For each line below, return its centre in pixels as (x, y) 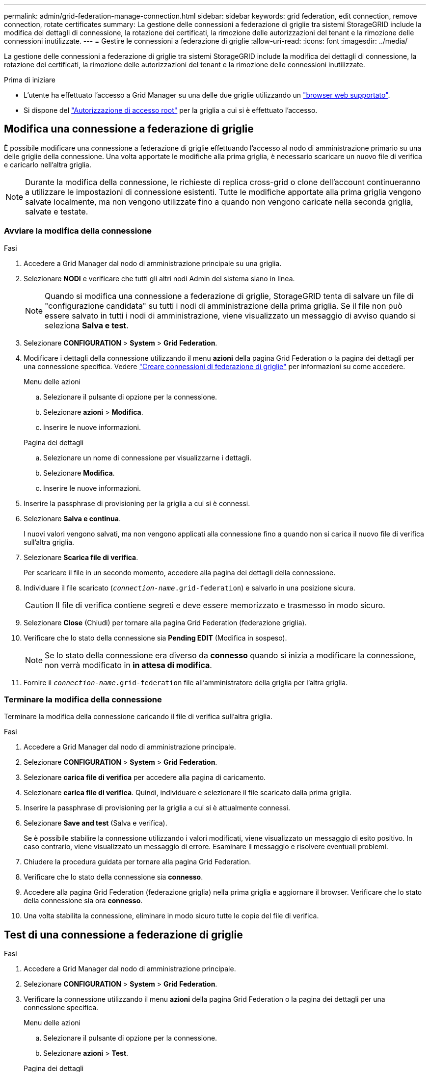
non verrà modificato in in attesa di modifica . (128, 665)
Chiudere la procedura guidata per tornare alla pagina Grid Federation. (137, 862)
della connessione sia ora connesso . (83, 901)
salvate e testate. (57, 211)
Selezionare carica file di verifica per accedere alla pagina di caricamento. (145, 777)
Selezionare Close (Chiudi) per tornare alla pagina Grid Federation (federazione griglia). (165, 622)
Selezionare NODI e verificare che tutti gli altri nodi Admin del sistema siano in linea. (159, 278)
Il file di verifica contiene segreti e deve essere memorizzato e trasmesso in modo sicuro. (220, 605)
